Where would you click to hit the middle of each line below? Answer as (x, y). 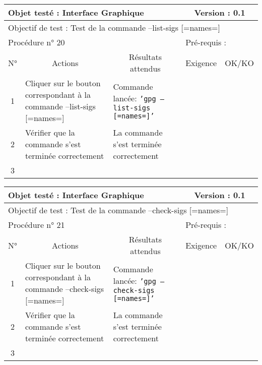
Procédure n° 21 (37, 225)
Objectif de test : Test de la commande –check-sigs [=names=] (118, 210)
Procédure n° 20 (37, 42)
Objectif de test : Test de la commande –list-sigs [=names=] (114, 27)
